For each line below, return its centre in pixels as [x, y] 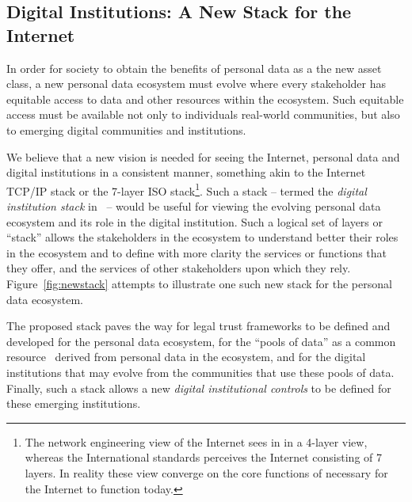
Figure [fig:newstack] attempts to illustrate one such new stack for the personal [199, 283]
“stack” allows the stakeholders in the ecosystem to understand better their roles [202, 237]
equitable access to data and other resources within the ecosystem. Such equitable [205, 99]
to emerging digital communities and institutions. [126, 129]
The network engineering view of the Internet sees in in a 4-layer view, [196, 441]
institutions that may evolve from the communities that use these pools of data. [200, 372]
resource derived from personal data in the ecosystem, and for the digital [186, 357]
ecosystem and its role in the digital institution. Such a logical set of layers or [195, 221]
